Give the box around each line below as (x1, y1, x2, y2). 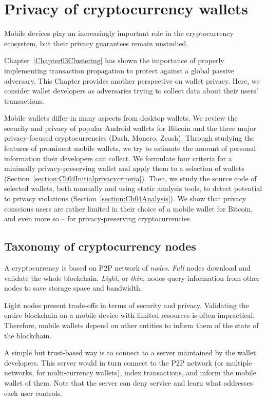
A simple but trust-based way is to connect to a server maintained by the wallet (4, 347, 256, 358)
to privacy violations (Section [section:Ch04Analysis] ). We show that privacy (4, 193, 246, 204)
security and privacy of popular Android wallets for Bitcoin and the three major (4, 122, 256, 133)
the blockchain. (4, 330, 52, 340)
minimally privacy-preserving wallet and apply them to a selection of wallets (4, 163, 244, 174)
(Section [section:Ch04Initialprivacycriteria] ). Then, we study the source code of (4, 173, 257, 183)
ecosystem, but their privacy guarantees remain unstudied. (4, 37, 188, 48)
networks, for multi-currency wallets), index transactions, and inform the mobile (4, 367, 256, 378)
